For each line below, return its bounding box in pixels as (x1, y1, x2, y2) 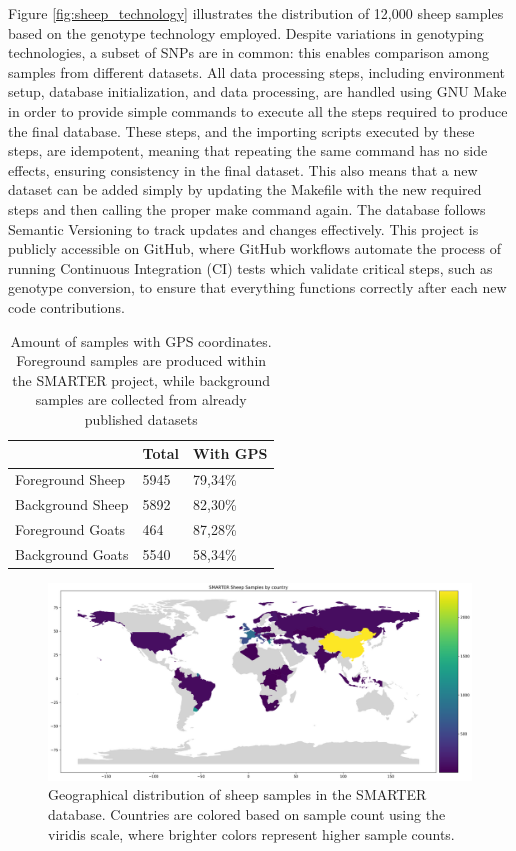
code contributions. (8, 296, 125, 317)
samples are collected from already (35, 389, 247, 410)
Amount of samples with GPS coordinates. (10, 330, 272, 351)
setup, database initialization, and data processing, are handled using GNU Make (8, 81, 507, 102)
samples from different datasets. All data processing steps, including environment (8, 61, 505, 82)
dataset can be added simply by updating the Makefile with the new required (8, 179, 482, 200)
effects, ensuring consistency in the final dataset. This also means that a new (8, 159, 478, 180)
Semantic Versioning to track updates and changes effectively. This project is (8, 218, 479, 239)
